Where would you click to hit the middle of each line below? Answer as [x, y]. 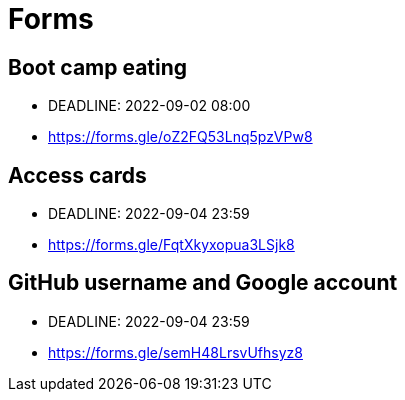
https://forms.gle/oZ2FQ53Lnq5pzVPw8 [180, 137]
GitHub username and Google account [203, 283]
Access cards [77, 175]
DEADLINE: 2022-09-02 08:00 [149, 106]
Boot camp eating [98, 67]
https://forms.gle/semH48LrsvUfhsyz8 [175, 352]
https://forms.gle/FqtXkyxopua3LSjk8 [171, 245]
